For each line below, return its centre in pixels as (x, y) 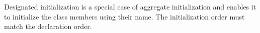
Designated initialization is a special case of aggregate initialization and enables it (130, 6)
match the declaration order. (48, 26)
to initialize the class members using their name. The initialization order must (124, 16)
